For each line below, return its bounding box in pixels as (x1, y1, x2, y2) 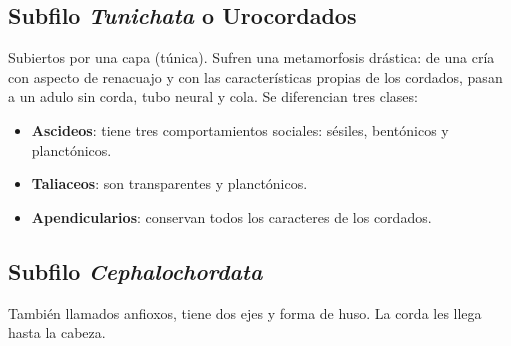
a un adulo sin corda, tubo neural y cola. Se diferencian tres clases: (8, 86, 418, 107)
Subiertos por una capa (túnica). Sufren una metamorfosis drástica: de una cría (8, 47, 495, 68)
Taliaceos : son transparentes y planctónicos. (31, 173, 308, 194)
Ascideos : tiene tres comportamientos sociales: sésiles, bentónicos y (31, 119, 449, 140)
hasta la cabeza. (8, 322, 106, 343)
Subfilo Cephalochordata (8, 255, 263, 286)
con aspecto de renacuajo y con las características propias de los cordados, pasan (8, 66, 503, 87)
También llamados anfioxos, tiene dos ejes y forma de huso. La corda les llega (8, 302, 482, 323)
